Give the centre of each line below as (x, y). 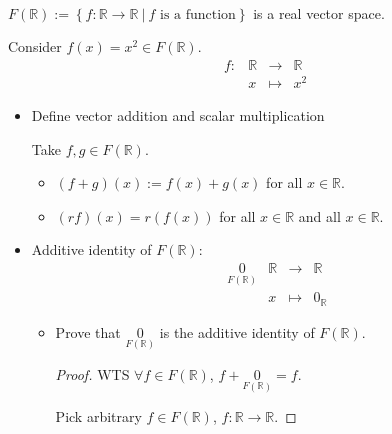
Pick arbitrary (98, 416)
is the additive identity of (237, 331)
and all (319, 215)
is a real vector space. (319, 12)
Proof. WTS (92, 373)
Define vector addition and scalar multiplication (178, 114)
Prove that (88, 331)
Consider (35, 46)
